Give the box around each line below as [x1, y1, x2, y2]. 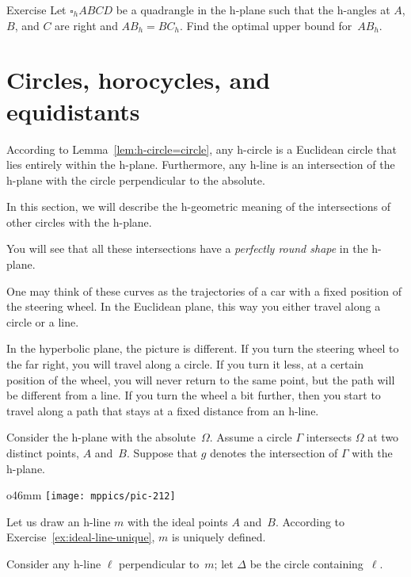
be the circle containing [249, 556, 363, 572]
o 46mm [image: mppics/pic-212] [6, 487, 176, 503]
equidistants [6, 94, 140, 127]
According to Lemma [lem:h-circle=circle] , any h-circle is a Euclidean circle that [6, 140, 397, 157]
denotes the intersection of [210, 445, 338, 460]
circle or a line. [6, 313, 79, 330]
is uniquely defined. [172, 529, 266, 545]
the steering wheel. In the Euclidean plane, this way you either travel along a [6, 298, 381, 315]
